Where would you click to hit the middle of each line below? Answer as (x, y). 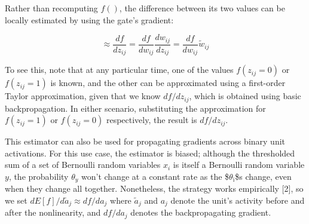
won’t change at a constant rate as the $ (155, 176)
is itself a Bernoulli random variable (239, 165)
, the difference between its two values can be (202, 8)
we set (16, 200)
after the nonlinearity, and (53, 212)
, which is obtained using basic (245, 96)
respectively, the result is (152, 120)
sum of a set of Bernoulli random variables (83, 165)
